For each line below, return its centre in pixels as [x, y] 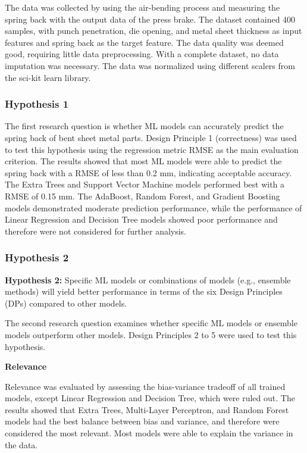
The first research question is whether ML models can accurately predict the [144, 126]
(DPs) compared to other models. [66, 303]
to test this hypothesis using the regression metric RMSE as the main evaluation [152, 149]
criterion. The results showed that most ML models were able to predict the [143, 161]
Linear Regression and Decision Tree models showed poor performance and [141, 219]
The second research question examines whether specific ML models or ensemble [151, 323]
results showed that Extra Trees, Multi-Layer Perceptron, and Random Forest [147, 409]
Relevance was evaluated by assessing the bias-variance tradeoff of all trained [145, 386]
